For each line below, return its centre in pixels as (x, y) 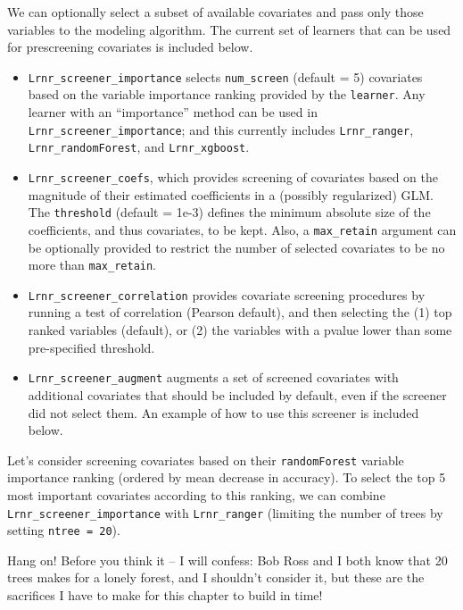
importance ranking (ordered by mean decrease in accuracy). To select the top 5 (227, 477)
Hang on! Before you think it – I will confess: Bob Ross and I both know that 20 (227, 560)
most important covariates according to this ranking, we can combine (196, 494)
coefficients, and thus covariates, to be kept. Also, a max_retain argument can (242, 229)
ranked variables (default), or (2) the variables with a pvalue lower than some (240, 330)
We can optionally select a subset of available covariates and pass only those (215, 12)
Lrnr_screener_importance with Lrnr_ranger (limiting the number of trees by (225, 512)
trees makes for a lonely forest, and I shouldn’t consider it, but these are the (216, 577)
